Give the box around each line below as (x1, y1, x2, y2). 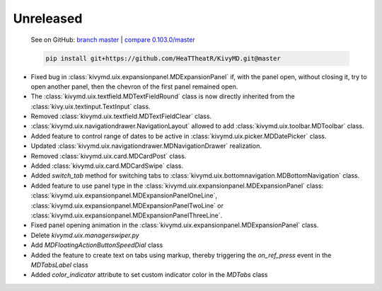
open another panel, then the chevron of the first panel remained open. (30, 82, 238, 91)
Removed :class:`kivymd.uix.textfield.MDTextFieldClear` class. (30, 112, 212, 120)
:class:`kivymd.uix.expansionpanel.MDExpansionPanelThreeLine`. (30, 211, 223, 219)
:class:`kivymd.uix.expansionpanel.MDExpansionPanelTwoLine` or (30, 201, 224, 210)
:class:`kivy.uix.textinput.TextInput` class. (30, 102, 151, 110)
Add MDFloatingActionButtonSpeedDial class (30, 241, 163, 249)
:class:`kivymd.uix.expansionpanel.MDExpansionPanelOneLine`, (30, 191, 217, 200)
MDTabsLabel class (30, 261, 88, 269)
